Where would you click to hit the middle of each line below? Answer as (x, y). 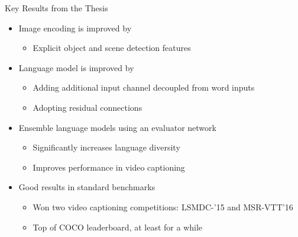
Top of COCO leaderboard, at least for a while (118, 227)
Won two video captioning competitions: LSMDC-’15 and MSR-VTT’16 (163, 206)
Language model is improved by (76, 67)
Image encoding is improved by (75, 28)
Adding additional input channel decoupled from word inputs (144, 87)
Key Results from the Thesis (56, 8)
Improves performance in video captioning (109, 167)
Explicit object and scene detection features (112, 48)
